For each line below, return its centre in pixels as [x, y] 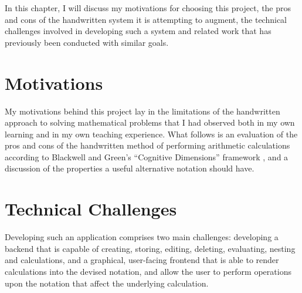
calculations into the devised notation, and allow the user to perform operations [148, 271]
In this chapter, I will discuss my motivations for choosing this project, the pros [148, 8]
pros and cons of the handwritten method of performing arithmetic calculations [147, 145]
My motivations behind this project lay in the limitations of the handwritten [142, 111]
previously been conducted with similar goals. [87, 42]
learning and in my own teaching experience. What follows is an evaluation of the [151, 134]
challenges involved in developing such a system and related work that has [138, 31]
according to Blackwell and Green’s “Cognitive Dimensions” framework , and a [147, 156]
